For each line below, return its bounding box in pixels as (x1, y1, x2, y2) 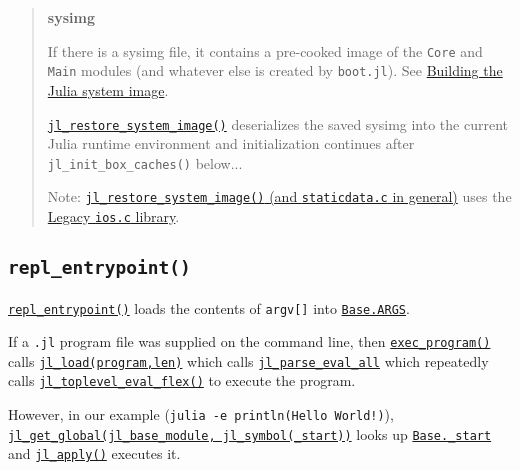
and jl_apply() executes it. (8, 443, 181, 464)
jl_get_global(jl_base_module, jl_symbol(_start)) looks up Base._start (8, 423, 492, 444)
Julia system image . (47, 79, 169, 100)
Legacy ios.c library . (47, 206, 180, 227)
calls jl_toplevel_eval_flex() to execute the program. (8, 370, 356, 391)
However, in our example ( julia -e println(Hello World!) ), (8, 404, 394, 425)
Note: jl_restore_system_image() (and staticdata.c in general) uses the (47, 186, 512, 207)
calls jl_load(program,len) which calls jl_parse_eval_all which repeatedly (8, 350, 489, 371)
